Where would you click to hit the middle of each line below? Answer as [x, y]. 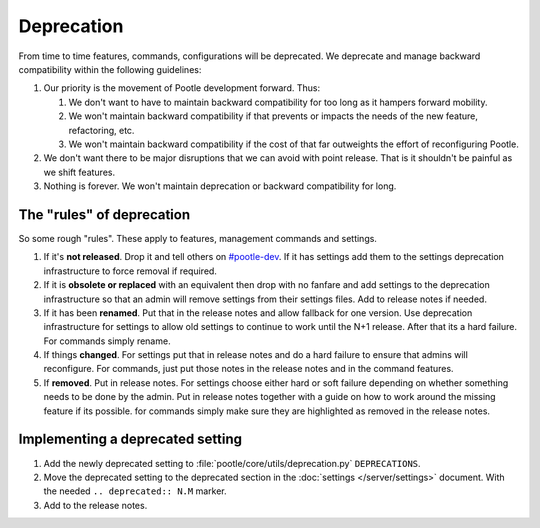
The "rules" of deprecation [104, 214]
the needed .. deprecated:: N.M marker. [135, 491]
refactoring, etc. [101, 130]
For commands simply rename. [107, 341]
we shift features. [79, 172]
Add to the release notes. [95, 505]
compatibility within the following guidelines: [110, 69]
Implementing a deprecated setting [130, 439]
